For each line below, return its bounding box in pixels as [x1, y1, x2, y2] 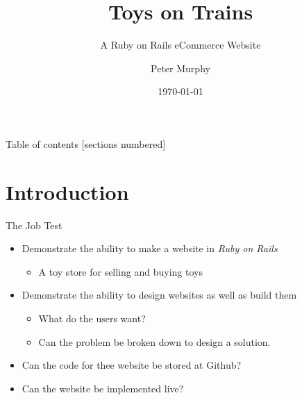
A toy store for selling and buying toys [38, 264, 203, 278]
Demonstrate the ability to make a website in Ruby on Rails [22, 241, 278, 256]
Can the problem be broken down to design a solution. [38, 334, 271, 349]
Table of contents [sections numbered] [6, 136, 166, 151]
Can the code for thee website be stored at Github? [22, 358, 242, 372]
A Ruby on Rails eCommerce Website [100, 37, 261, 52]
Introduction [6, 177, 129, 206]
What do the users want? [38, 311, 146, 325]
